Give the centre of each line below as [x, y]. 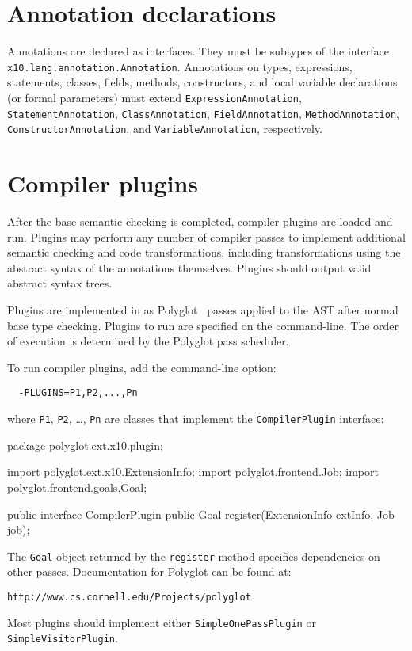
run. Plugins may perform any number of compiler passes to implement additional [206, 236]
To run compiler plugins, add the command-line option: [142, 367]
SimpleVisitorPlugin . [63, 638]
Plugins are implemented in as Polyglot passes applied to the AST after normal [203, 310]
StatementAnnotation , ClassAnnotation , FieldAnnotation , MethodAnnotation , [203, 113]
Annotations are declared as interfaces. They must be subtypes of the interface [198, 51]
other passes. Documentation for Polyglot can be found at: [149, 571]
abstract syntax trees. [60, 283]
